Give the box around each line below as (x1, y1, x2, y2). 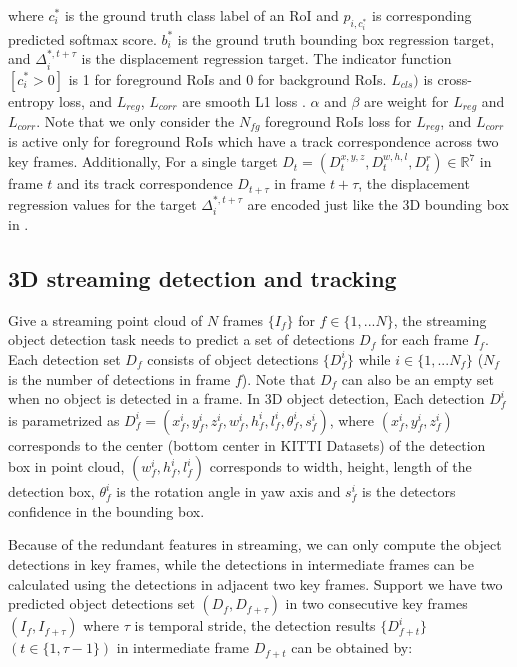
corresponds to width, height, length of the (209, 456, 472, 477)
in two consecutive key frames (285, 593, 468, 614)
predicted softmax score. (8, 28, 157, 49)
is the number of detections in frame (8, 368, 231, 389)
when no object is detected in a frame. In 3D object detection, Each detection (8, 388, 485, 409)
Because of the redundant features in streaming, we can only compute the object (8, 534, 502, 555)
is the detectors (361, 481, 456, 502)
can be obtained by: (291, 637, 413, 658)
